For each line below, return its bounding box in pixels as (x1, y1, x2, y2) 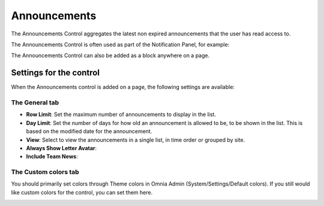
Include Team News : (26, 153, 78, 160)
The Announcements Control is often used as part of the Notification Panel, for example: (11, 41, 230, 48)
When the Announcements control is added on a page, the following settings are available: (11, 83, 235, 91)
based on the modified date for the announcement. (26, 128, 152, 135)
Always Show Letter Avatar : (26, 144, 97, 151)
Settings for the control (11, 68, 100, 78)
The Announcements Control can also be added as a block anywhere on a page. (11, 52, 210, 59)
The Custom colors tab (11, 168, 79, 177)
